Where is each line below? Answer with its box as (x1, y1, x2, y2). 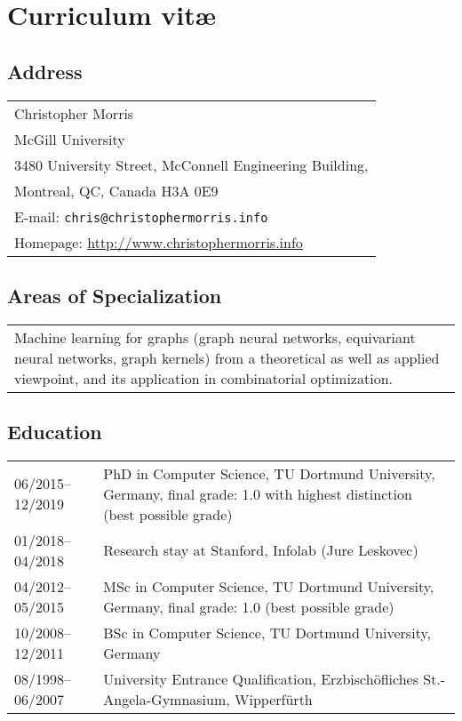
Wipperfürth (235, 688, 313, 709)
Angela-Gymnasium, (103, 688, 230, 709)
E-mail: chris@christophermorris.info (14, 205, 268, 227)
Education (7, 418, 102, 445)
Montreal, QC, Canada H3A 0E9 (14, 180, 219, 201)
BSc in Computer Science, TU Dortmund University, (103, 621, 431, 643)
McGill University (14, 128, 125, 149)
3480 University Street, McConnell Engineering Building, (14, 154, 369, 175)
